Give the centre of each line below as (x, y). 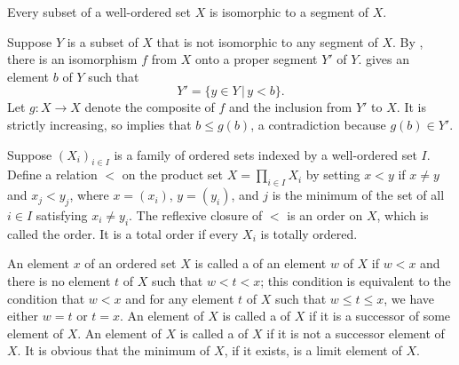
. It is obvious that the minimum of (114, 350)
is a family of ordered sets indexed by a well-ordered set (265, 154)
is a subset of (103, 41)
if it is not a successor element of (356, 333)
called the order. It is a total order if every (123, 233)
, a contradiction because (318, 124)
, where (89, 195)
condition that (46, 298)
